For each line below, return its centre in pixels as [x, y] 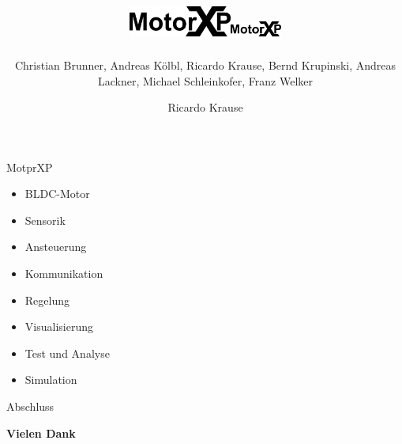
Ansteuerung [56, 247]
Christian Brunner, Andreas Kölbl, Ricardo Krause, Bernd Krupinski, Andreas [205, 65]
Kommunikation [64, 273]
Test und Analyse [67, 353]
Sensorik [45, 220]
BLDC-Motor [57, 194]
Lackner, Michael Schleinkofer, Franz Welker [205, 80]
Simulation [51, 379]
